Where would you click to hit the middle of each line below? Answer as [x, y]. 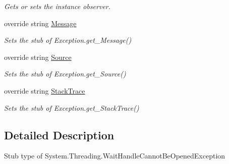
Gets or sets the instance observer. [58, 6]
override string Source [38, 57]
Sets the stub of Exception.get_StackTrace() [72, 107]
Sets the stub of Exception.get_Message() [68, 40]
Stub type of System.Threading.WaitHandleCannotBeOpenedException [115, 156]
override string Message [40, 23]
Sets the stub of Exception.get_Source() [65, 74]
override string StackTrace [45, 90]
